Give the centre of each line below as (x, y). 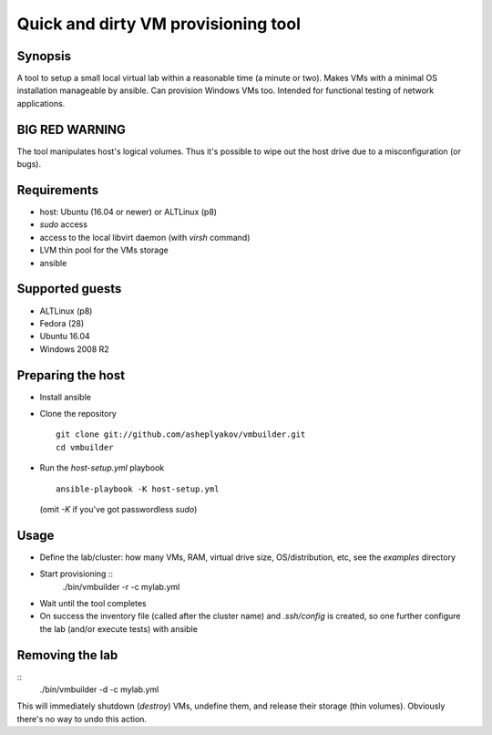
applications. (41, 103)
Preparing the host (71, 375)
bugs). (29, 164)
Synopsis (44, 56)
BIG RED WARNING (72, 129)
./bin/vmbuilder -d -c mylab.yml (99, 689)
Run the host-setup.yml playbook (102, 468)
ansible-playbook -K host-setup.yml (138, 489)
